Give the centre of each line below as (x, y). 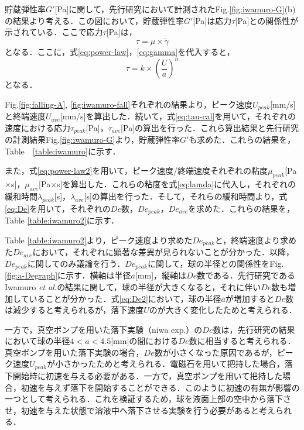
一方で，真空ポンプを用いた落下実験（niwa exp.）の (104, 329)
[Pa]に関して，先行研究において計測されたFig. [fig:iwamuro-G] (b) (175, 9)
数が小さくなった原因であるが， (216, 352)
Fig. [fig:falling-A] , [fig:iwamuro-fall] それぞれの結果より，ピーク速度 (129, 104)
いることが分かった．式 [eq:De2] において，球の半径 (125, 298)
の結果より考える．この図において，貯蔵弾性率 (94, 20)
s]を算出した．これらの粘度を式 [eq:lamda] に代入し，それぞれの (177, 184)
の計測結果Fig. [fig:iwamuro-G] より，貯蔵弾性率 (92, 140)
